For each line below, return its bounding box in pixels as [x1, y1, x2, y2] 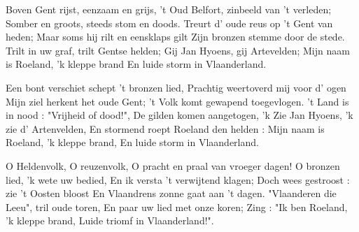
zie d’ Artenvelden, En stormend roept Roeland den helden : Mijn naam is [6, 121, 325, 136]
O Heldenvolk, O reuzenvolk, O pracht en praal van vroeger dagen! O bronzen [6, 158, 340, 173]
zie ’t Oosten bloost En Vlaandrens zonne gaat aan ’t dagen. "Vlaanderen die [6, 186, 337, 201]
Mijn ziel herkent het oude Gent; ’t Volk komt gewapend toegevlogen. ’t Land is [6, 94, 349, 108]
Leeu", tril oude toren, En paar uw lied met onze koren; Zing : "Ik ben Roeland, [6, 199, 348, 214]
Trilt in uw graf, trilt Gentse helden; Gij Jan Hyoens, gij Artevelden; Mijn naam [6, 43, 350, 57]
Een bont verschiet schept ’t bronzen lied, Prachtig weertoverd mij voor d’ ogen [6, 80, 346, 94]
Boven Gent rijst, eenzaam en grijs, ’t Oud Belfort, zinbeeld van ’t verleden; [6, 2, 332, 16]
